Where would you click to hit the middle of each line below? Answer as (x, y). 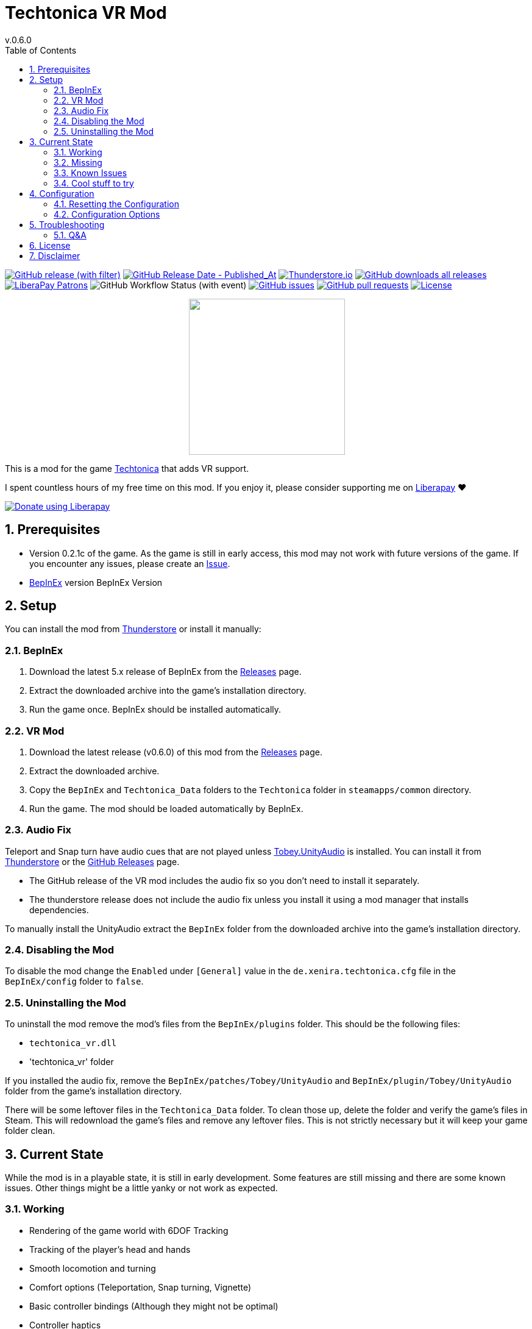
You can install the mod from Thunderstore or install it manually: (133, 629)
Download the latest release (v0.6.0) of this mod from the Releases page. (176, 752)
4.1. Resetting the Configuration (116, 204)
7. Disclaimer (55, 255)
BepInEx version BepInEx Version (96, 582)
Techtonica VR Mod (86, 13)
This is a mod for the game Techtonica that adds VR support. (127, 468)
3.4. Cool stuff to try (94, 183)
